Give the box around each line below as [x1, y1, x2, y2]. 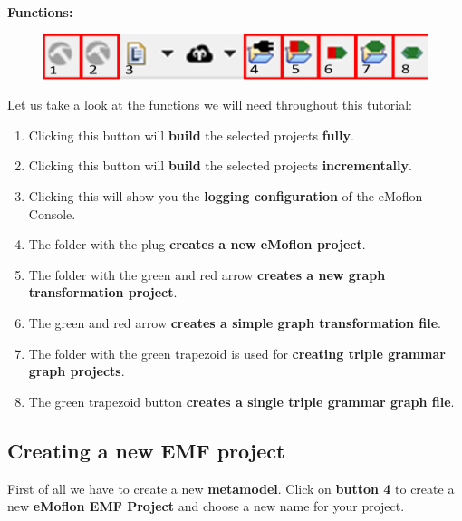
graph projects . [28, 362, 125, 381]
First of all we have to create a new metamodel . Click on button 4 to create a [7, 478, 455, 497]
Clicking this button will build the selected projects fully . [28, 125, 354, 144]
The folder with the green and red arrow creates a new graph [28, 265, 386, 284]
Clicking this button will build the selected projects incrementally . [28, 156, 412, 175]
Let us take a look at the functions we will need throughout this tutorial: [7, 95, 412, 114]
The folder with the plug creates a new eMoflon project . [28, 235, 366, 254]
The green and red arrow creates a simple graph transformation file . [28, 314, 441, 333]
